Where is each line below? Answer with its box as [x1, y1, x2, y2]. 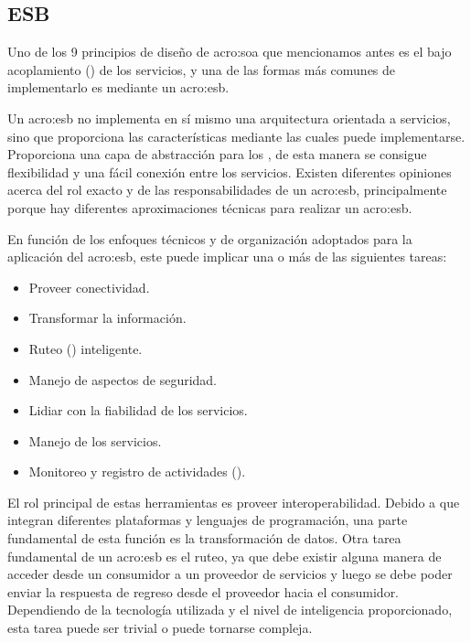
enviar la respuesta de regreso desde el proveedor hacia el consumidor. [7, 582, 400, 601]
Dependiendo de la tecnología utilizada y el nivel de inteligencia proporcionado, [7, 600, 453, 619]
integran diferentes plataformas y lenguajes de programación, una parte [7, 510, 408, 530]
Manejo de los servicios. [28, 431, 162, 450]
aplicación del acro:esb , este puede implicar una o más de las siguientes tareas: [7, 247, 447, 266]
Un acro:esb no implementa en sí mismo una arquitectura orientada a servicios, [7, 108, 451, 127]
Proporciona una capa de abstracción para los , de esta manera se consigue [7, 145, 427, 164]
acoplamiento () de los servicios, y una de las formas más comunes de [7, 59, 396, 79]
